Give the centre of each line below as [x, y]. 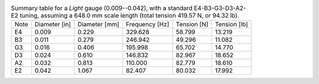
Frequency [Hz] [148, 25]
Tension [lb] [231, 25]
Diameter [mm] [98, 25]
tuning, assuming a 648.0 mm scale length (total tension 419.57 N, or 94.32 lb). [129, 16]
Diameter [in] [53, 25]
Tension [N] [192, 25]
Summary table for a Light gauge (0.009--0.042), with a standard [102, 8]
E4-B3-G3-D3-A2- [220, 8]
